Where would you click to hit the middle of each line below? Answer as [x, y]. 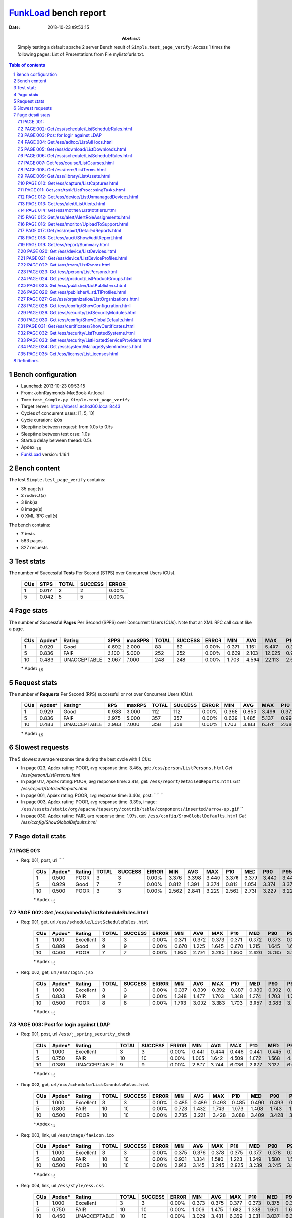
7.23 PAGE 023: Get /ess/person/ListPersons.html [67, 272]
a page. [17, 629]
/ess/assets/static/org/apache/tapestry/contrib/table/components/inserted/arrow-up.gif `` [132, 809]
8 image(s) [32, 509]
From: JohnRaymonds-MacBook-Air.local [63, 393]
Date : [15, 27]
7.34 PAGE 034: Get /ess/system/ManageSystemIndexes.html [79, 347]
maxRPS [137, 705]
